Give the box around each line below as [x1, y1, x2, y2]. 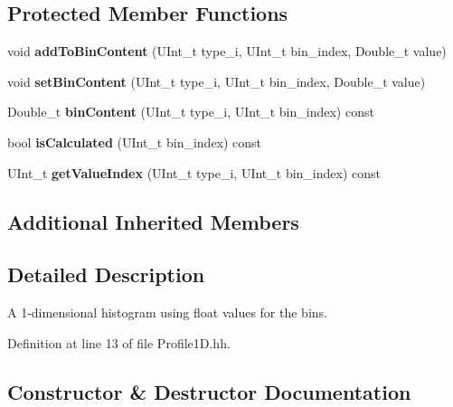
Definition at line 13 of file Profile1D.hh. [7, 333, 231, 352]
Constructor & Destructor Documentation [7, 377, 411, 405]
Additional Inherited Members [7, 207, 299, 235]
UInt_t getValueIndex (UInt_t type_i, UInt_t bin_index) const [7, 163, 381, 182]
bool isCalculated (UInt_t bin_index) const [7, 132, 262, 151]
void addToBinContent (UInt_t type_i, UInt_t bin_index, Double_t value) [7, 42, 447, 61]
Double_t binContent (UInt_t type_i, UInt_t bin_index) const [7, 102, 374, 121]
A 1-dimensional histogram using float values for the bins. [7, 303, 327, 322]
